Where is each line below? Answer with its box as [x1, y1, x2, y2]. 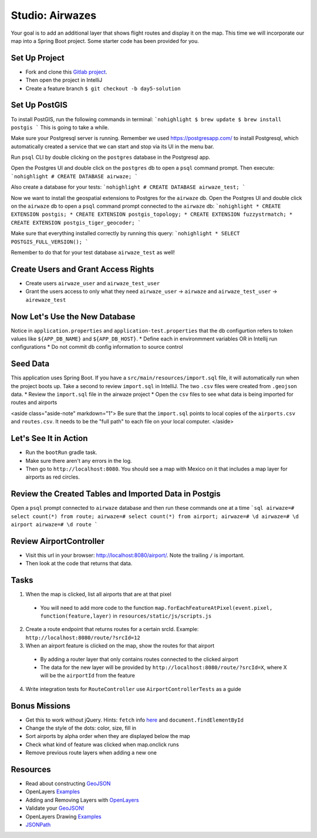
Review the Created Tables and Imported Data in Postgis [11, 489, 221, 499]
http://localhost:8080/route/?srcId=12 [25, 634, 140, 641]
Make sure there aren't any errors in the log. [25, 457, 132, 464]
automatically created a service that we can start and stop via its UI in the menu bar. [11, 143, 214, 150]
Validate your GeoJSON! [25, 804, 85, 812]
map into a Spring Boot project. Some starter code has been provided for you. [11, 37, 200, 44]
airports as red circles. [25, 473, 80, 480]
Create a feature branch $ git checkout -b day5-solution [25, 85, 181, 92]
